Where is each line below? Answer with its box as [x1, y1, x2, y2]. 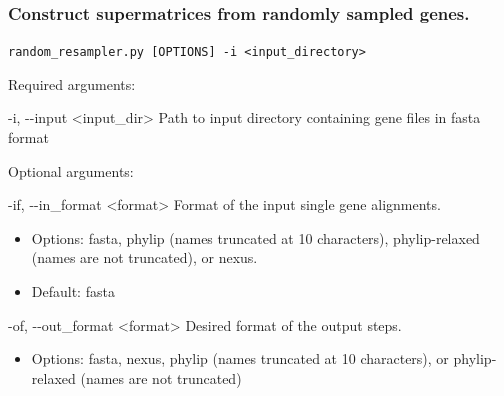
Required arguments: [8, 73, 136, 94]
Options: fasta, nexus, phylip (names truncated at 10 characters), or [31, 348, 449, 369]
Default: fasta [31, 281, 115, 302]
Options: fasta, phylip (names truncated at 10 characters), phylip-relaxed [31, 227, 480, 248]
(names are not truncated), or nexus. [31, 247, 258, 268]
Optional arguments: [8, 160, 134, 181]
